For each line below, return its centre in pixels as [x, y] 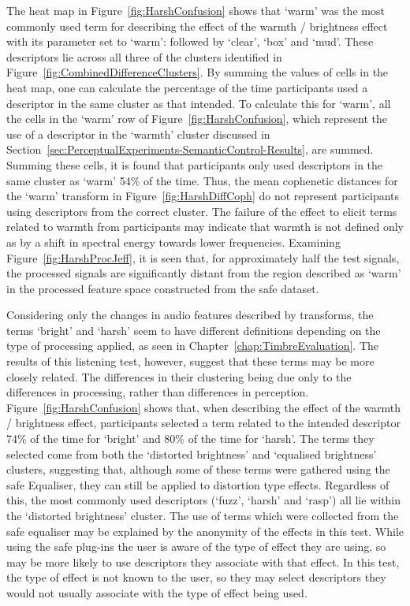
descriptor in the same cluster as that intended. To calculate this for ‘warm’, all [199, 103]
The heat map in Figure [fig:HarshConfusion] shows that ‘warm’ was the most [196, 10]
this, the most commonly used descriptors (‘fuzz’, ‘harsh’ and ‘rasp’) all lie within [204, 500]
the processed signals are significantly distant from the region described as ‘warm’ [204, 273]
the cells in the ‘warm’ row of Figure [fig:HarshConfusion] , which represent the [197, 119]
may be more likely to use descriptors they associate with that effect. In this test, [203, 561]
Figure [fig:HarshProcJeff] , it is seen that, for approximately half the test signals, [203, 257]
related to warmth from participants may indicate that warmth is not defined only [205, 227]
